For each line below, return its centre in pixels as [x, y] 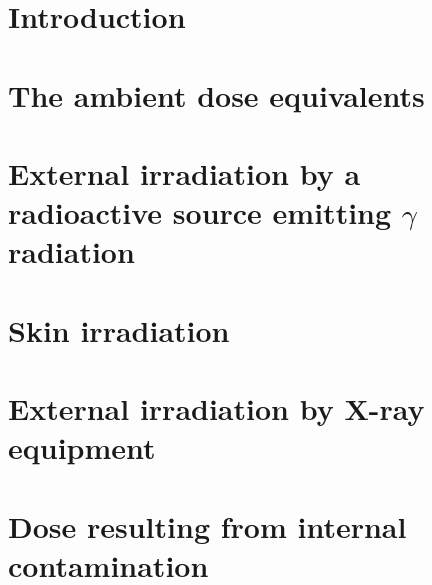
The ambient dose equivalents [216, 94]
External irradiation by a [184, 172]
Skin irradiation [119, 329]
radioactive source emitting [200, 212]
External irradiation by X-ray [216, 408]
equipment [82, 447]
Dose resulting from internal [207, 525]
